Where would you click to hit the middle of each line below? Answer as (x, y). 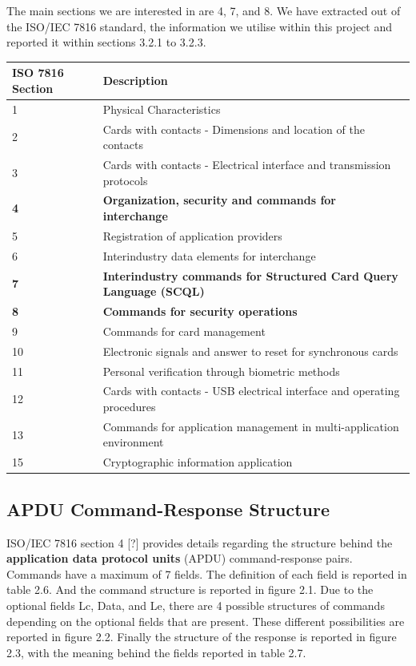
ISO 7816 (38, 73)
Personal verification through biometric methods (221, 371)
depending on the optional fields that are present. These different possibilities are (206, 621)
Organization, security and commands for (219, 200)
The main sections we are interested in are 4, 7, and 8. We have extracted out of (204, 10)
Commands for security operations (200, 311)
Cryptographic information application (198, 462)
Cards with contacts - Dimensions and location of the (234, 129)
